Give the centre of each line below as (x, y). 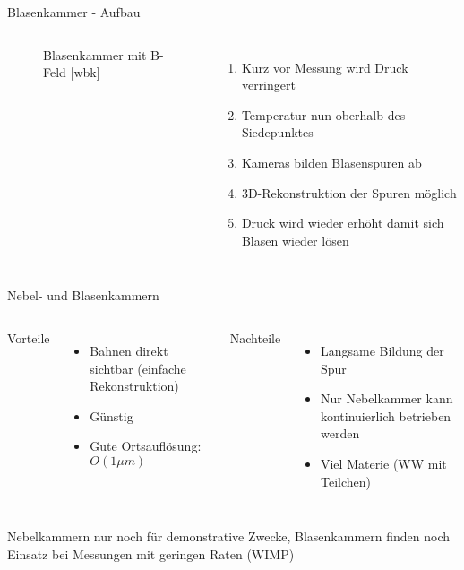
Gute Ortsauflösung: (146, 446)
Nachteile (255, 337)
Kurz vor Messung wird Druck (325, 67)
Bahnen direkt (129, 350)
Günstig (112, 415)
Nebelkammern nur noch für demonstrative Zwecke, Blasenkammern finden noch (229, 536)
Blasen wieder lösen (295, 240)
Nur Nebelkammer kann (387, 398)
